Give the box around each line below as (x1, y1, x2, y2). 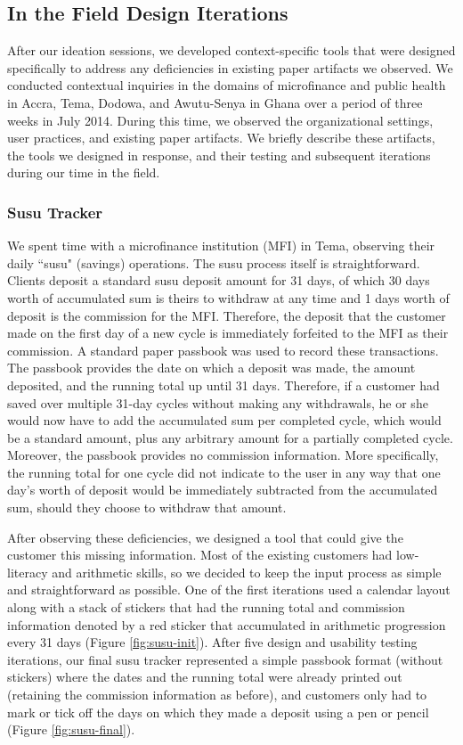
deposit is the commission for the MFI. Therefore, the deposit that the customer (7, 306, 446, 324)
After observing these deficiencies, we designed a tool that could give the (7, 528, 403, 546)
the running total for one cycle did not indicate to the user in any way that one (7, 463, 441, 481)
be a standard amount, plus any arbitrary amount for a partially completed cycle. (7, 428, 453, 446)
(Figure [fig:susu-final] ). (7, 720, 135, 739)
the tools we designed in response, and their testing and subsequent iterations (7, 145, 431, 164)
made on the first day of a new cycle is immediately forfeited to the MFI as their (7, 323, 449, 342)
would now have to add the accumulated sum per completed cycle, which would (7, 411, 442, 430)
